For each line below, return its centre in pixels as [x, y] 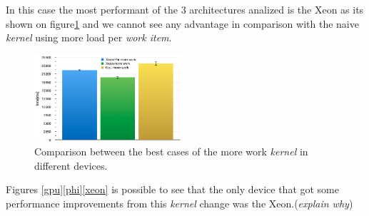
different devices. [71, 165]
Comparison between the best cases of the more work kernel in [171, 151]
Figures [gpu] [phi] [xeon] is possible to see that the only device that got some [172, 189]
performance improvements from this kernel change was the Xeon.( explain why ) [180, 204]
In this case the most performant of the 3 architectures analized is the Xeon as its [185, 9]
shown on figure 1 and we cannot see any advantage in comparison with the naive [182, 23]
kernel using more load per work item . [89, 37]
